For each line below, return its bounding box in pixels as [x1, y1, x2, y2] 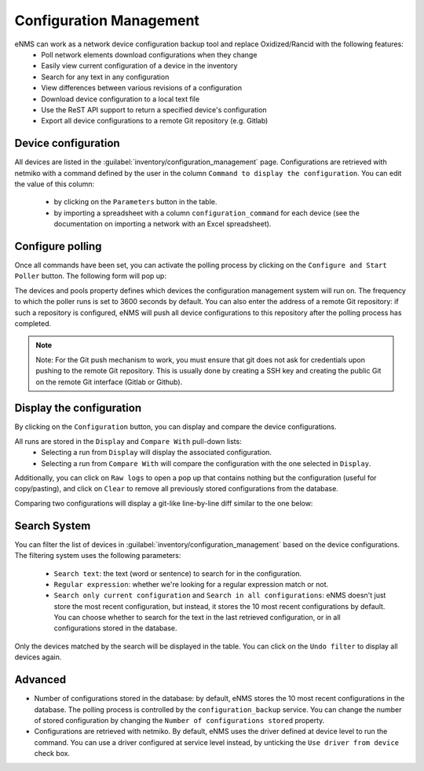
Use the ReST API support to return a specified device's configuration [41, 105, 267, 114]
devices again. [14, 652, 62, 662]
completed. [14, 319, 51, 328]
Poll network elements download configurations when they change [41, 50, 258, 59]
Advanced [14, 673, 67, 687]
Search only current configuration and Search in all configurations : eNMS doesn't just [53, 590, 386, 600]
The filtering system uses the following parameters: [14, 551, 181, 560]
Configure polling [14, 240, 102, 253]
